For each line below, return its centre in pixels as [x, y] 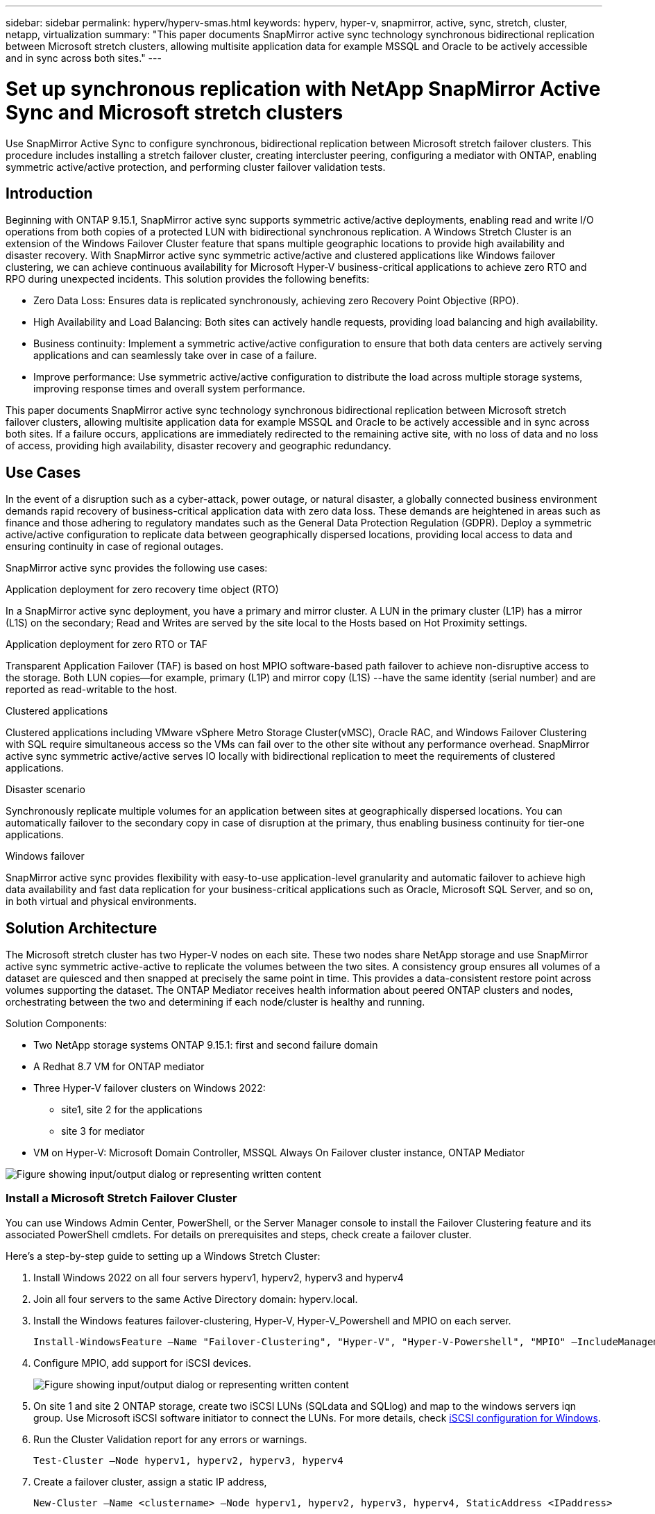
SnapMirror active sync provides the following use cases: [137, 568]
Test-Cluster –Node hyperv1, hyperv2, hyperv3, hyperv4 [188, 1460]
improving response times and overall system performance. [169, 389]
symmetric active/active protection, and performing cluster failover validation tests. [196, 167]
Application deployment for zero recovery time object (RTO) [142, 590]
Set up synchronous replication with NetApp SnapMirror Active [303, 89]
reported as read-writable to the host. [92, 690]
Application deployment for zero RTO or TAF [107, 644]
